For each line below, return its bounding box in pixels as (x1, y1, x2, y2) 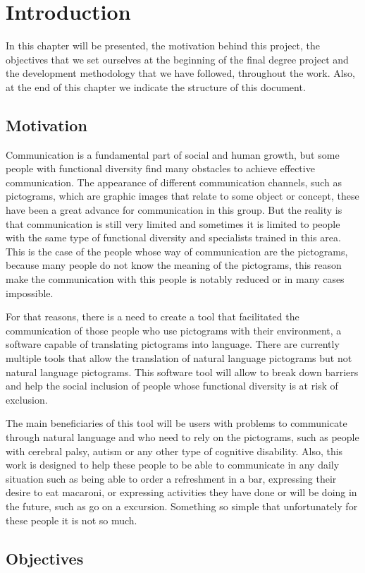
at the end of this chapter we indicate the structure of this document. (6, 79, 306, 94)
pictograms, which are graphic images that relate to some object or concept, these (6, 188, 359, 203)
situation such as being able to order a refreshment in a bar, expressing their (6, 471, 337, 485)
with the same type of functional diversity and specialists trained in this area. (6, 230, 341, 245)
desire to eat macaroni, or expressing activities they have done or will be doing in (6, 485, 357, 500)
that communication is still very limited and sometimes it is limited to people (6, 216, 340, 231)
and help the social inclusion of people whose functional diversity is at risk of (6, 378, 338, 393)
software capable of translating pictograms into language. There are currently (6, 337, 340, 351)
